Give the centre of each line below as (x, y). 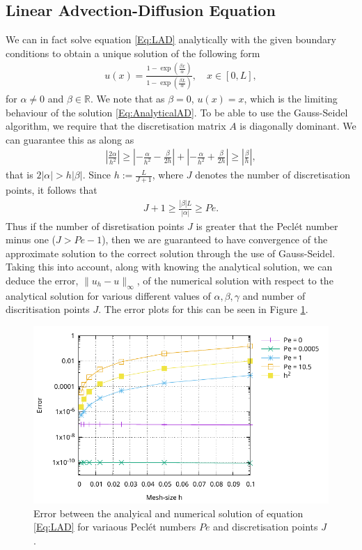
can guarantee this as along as (70, 139)
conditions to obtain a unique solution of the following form (133, 53)
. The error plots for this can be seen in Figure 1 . (203, 309)
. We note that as (127, 99)
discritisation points (48, 309)
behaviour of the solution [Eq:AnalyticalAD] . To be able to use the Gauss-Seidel (177, 112)
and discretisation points (266, 527)
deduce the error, (42, 280)
